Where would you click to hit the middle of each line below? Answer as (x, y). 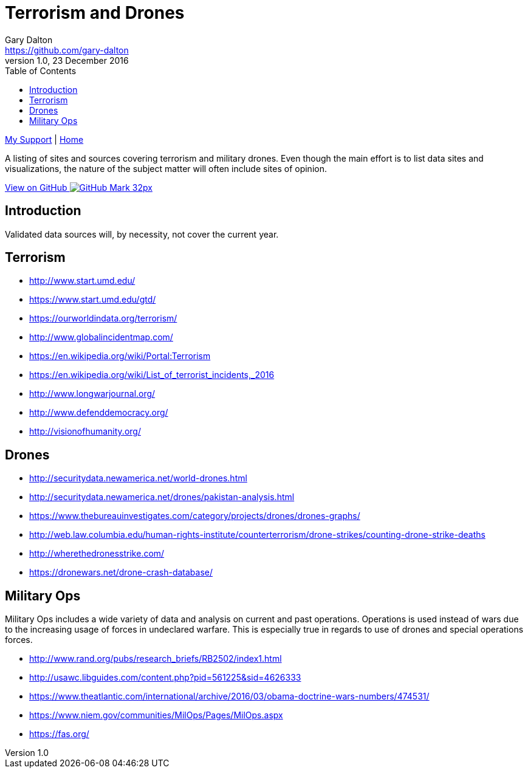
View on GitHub (36, 187)
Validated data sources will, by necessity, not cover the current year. (142, 234)
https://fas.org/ (59, 734)
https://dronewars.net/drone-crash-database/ (121, 572)
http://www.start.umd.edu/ (82, 281)
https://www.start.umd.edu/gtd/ (93, 300)
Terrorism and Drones (95, 13)
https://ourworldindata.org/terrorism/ (103, 318)
